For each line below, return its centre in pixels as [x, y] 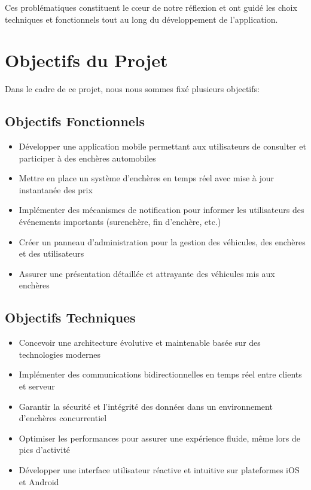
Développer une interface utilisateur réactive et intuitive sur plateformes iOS [159, 470]
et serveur [37, 386]
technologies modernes [60, 354]
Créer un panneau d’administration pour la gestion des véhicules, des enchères [162, 241]
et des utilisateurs [51, 253]
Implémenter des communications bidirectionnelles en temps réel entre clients [160, 374]
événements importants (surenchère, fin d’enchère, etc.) [120, 222]
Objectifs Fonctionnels [75, 121]
